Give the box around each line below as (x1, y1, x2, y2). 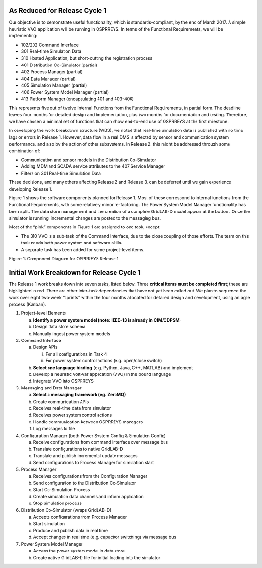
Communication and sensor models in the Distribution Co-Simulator (21, 157, 156, 162)
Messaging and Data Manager (21, 385, 82, 390)
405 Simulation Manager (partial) (21, 82, 87, 88)
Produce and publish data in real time (33, 527, 108, 533)
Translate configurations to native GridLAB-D (33, 446, 123, 452)
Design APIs (33, 344, 58, 350)
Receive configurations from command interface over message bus (33, 439, 168, 445)
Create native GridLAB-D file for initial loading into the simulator (33, 554, 161, 560)
